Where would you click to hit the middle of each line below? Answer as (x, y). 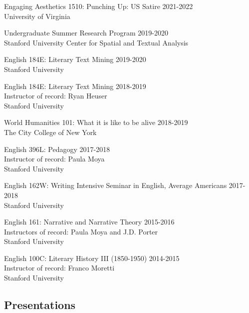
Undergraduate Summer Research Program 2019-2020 (86, 33)
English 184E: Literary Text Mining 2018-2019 (75, 86)
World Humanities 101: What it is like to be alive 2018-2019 (96, 122)
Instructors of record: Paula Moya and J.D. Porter (81, 231)
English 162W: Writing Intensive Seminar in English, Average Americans (116, 185)
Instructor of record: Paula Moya (54, 159)
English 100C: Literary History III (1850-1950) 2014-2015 (92, 258)
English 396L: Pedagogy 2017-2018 (57, 149)
